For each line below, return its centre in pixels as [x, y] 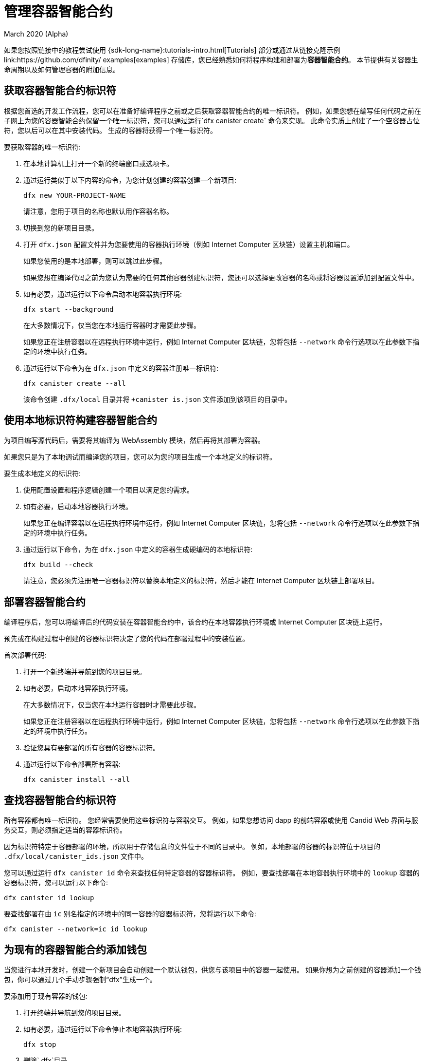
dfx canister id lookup [49, 898]
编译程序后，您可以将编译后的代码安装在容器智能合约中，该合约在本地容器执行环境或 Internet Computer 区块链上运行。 [195, 622]
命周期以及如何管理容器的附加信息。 [62, 69]
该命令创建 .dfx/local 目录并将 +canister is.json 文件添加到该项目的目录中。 [158, 399]
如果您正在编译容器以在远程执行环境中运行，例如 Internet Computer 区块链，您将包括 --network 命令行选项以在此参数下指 [221, 523]
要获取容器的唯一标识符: [43, 147]
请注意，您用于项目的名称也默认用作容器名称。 [98, 211]
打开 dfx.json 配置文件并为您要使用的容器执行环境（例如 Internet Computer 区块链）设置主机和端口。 [189, 244]
